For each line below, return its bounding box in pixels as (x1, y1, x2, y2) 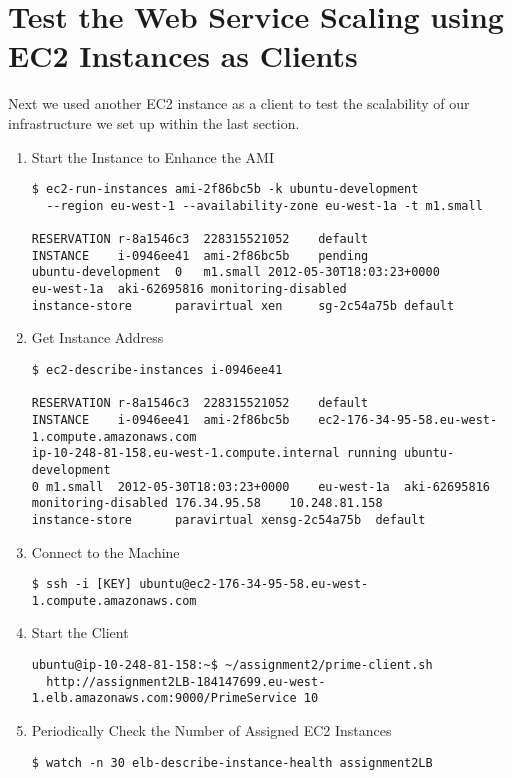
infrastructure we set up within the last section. (8, 112, 300, 133)
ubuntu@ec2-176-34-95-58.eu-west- (139, 577, 369, 592)
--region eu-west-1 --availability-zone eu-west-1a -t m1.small (46, 198, 483, 213)
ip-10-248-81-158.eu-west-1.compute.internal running (31, 446, 397, 461)
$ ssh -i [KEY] (31, 577, 133, 592)
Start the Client (31, 622, 129, 643)
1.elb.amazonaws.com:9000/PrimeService (31, 691, 297, 706)
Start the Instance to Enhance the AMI (31, 146, 274, 167)
